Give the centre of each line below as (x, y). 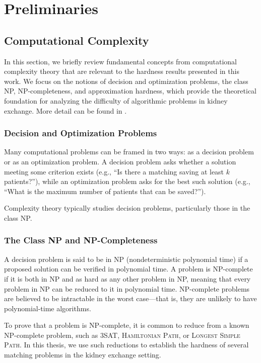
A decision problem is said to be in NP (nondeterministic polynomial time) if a (126, 259)
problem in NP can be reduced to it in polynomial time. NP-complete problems (127, 288)
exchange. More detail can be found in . (66, 110)
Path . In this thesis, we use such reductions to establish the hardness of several (126, 345)
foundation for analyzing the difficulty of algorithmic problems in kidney (116, 100)
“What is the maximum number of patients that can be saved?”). (105, 191)
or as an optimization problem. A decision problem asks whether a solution (120, 161)
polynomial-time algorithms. (48, 308)
